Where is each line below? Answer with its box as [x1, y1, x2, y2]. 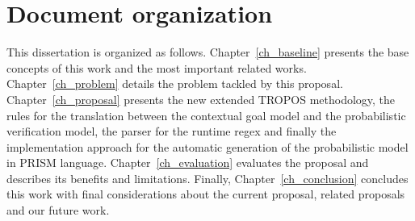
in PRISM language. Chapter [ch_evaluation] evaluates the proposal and [6, 154, 369, 171]
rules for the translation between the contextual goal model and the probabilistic [6, 106, 406, 123]
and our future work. [6, 202, 110, 219]
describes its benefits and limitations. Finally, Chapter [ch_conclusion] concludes [6, 169, 409, 186]
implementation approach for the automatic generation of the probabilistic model [6, 138, 409, 155]
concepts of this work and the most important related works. [6, 59, 307, 76]
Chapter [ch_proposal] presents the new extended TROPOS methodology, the [6, 90, 396, 107]
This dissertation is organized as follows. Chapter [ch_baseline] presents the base [6, 44, 409, 60]
